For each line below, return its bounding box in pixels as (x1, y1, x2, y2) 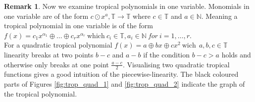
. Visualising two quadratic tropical (122, 59, 230, 69)
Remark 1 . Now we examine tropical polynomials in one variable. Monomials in (4, 1, 250, 11)
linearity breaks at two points (4, 49, 94, 59)
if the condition (143, 49, 190, 59)
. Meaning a (201, 10, 238, 21)
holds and (221, 49, 251, 59)
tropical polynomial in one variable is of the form (4, 20, 153, 31)
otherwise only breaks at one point (4, 59, 109, 69)
